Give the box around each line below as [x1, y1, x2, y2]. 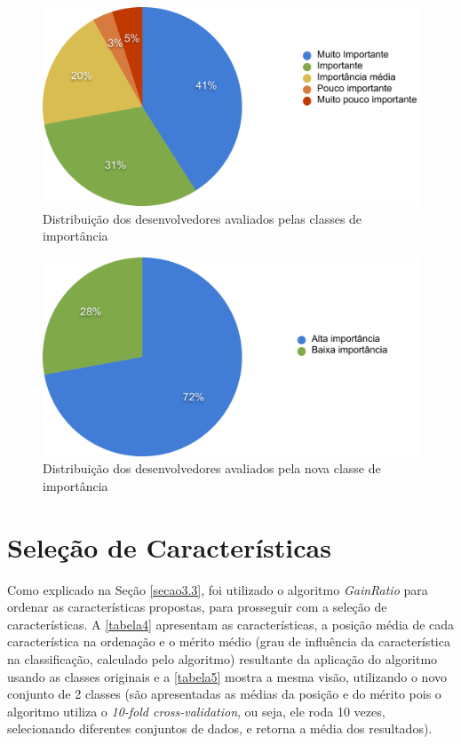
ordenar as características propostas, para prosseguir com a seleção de [7, 598, 387, 616]
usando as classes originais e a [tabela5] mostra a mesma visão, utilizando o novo [7, 667, 448, 685]
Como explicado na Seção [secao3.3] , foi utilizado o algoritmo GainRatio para [7, 580, 428, 598]
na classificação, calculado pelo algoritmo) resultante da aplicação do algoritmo [7, 650, 438, 669]
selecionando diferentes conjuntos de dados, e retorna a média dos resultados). [7, 719, 433, 738]
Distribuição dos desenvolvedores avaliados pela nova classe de [43, 459, 381, 478]
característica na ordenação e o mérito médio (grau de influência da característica [7, 632, 450, 651]
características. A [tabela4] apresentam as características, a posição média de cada [7, 614, 455, 633]
